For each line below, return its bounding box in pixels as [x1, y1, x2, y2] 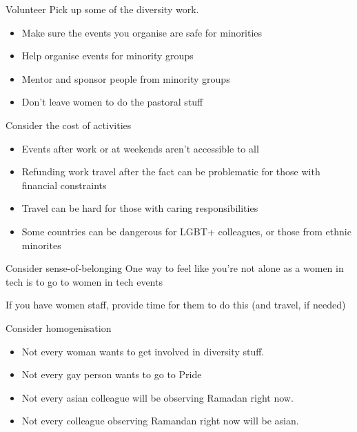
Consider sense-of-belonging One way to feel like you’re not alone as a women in [6, 261, 344, 275]
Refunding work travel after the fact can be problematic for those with [21, 164, 320, 179]
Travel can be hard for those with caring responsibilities [21, 201, 258, 215]
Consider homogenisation [6, 320, 112, 335]
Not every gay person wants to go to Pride [21, 367, 202, 382]
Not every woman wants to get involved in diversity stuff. [21, 344, 265, 358]
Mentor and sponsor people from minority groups [21, 71, 230, 86]
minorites [21, 237, 61, 252]
